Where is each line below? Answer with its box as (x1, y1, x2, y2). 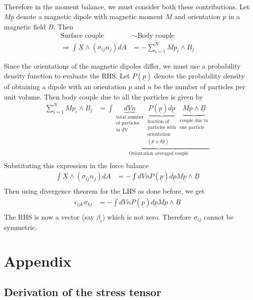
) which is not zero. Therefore (102, 212, 192, 222)
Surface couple (60, 32, 104, 40)
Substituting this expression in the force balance (4, 160, 149, 170)
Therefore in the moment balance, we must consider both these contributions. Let (4, 1, 250, 11)
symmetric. (4, 222, 37, 232)
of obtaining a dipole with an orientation (4, 81, 126, 91)
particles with (147, 125, 177, 130)
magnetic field (4, 21, 46, 31)
